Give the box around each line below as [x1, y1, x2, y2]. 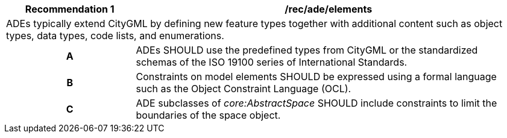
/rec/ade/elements [285, 3, 373, 15]
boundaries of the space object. [136, 109, 281, 121]
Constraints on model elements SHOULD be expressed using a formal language [136, 71, 497, 83]
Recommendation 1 [25, 3, 115, 15]
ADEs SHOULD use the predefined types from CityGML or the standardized [136, 44, 478, 56]
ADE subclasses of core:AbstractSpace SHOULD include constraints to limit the [136, 97, 497, 109]
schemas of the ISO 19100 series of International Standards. [136, 56, 408, 68]
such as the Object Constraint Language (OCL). [136, 83, 351, 95]
